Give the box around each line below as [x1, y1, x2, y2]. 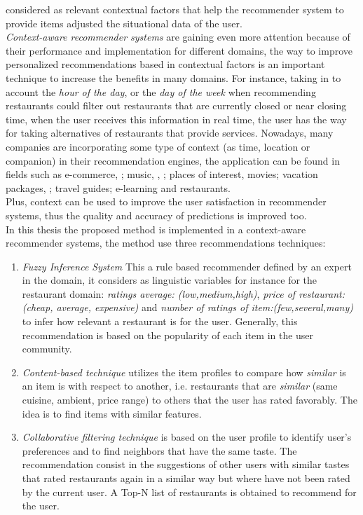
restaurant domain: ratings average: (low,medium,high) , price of [22, 286, 296, 301]
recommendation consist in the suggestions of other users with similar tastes [22, 457, 350, 472]
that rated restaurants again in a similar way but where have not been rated [22, 471, 350, 485]
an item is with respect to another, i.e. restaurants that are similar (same [22, 378, 338, 393]
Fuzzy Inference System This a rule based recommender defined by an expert [22, 259, 352, 273]
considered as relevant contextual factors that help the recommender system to [6, 2, 344, 16]
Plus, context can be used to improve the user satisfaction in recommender [6, 194, 327, 209]
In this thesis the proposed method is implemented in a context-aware [6, 221, 306, 236]
